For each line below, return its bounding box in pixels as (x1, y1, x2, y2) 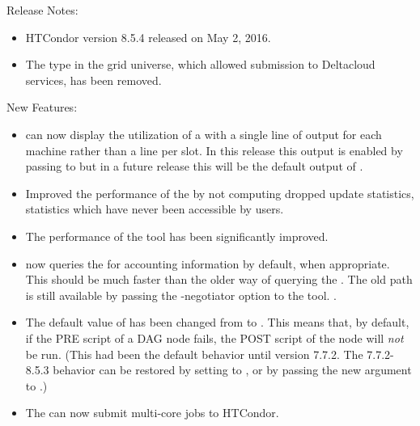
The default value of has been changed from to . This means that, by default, (25, 314, 409, 331)
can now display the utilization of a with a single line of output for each (25, 125, 382, 142)
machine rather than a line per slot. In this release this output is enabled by (25, 141, 403, 158)
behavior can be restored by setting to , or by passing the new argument (53, 361, 412, 378)
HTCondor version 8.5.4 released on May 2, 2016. (25, 28, 271, 45)
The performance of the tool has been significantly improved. (25, 227, 329, 244)
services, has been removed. (25, 71, 162, 88)
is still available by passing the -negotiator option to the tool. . (25, 286, 337, 303)
